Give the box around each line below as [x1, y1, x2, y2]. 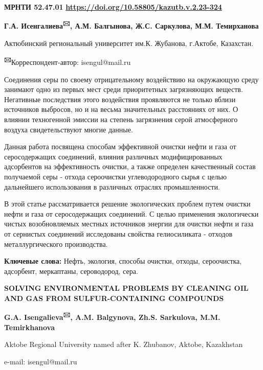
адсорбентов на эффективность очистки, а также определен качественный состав [4, 161, 256, 172]
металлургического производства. [4, 238, 108, 249]
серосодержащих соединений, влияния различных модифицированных [4, 151, 223, 161]
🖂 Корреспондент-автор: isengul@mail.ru [4, 55, 131, 67]
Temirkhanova [4, 321, 55, 332]
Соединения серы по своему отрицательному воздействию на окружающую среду [4, 74, 259, 84]
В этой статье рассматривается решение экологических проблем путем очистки [4, 198, 251, 209]
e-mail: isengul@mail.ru [4, 356, 77, 366]
